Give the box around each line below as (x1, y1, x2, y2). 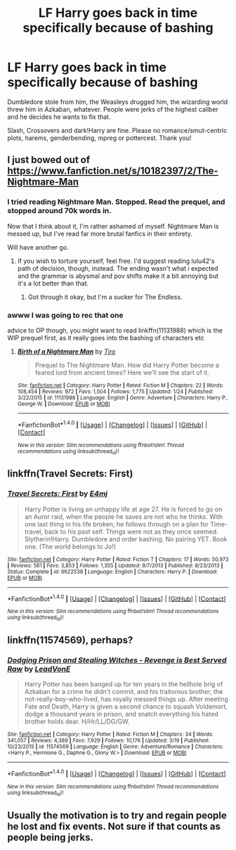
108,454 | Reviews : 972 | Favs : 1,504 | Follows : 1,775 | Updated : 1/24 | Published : (17, 388, 214, 395)
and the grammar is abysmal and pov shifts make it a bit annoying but (17, 271, 219, 280)
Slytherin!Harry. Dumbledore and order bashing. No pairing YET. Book (24, 534, 228, 543)
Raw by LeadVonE (7, 664, 71, 674)
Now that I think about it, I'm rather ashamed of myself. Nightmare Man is (7, 221, 219, 230)
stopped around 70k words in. (7, 206, 112, 216)
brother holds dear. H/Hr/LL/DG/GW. (24, 717, 130, 726)
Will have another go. (7, 243, 69, 251)
